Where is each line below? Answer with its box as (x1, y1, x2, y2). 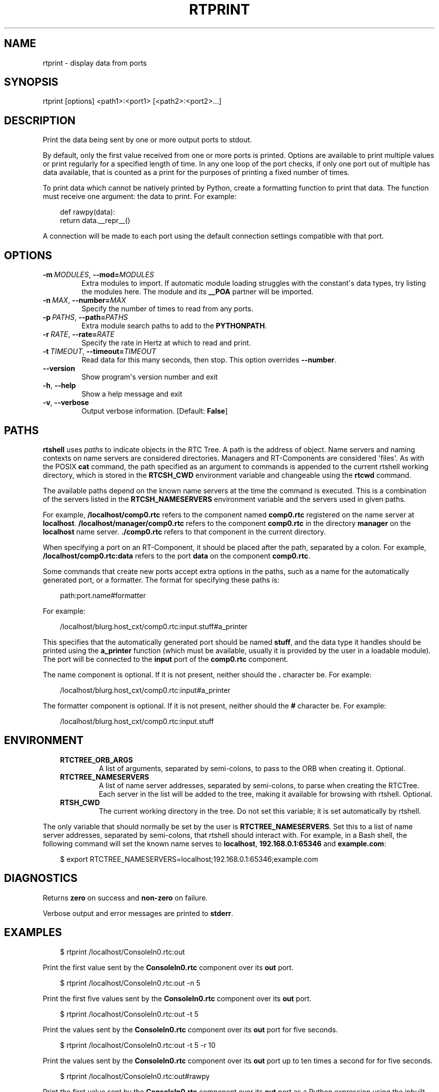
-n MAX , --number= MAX (43, 296, 126, 305)
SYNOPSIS (4, 76, 59, 89)
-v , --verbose (43, 398, 89, 407)
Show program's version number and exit (81, 373, 218, 382)
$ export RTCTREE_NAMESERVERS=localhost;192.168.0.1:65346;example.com (60, 854, 318, 863)
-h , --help (43, 381, 76, 390)
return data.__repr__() (60, 216, 130, 225)
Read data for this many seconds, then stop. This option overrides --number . (81, 355, 337, 365)
